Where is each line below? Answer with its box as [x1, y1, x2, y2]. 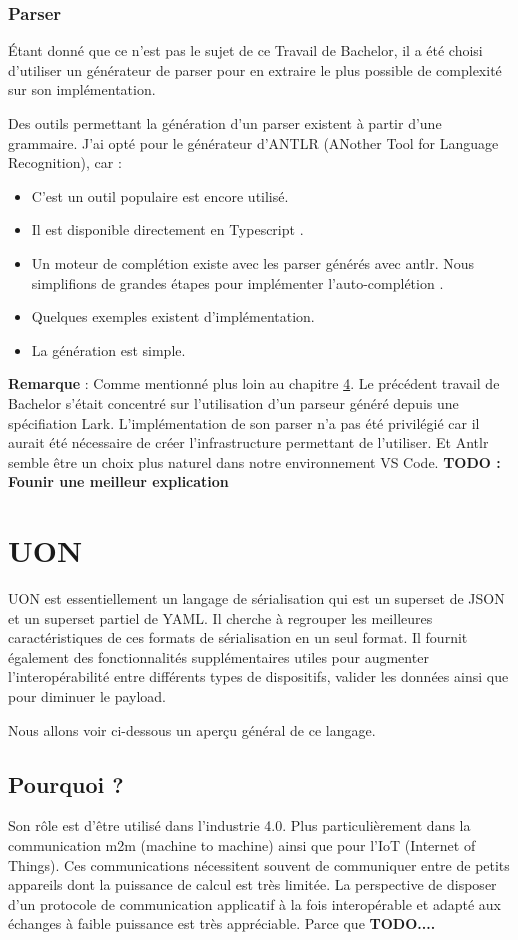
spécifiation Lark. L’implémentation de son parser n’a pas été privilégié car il [8, 412, 480, 433]
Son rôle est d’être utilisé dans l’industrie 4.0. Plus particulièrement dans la [8, 815, 471, 836]
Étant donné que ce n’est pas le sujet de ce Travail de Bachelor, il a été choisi [8, 40, 483, 61]
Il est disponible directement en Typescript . [31, 219, 304, 240]
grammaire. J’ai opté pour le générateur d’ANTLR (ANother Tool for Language [8, 132, 499, 153]
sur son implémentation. [8, 79, 156, 100]
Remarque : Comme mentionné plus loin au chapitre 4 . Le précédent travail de [8, 373, 500, 394]
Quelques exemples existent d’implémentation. [31, 306, 315, 327]
